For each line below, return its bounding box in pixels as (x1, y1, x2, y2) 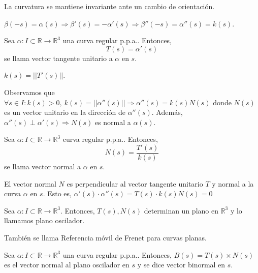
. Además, (151, 107, 183, 117)
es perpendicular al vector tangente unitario (67, 178, 203, 189)
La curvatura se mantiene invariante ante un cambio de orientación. (4, 1, 215, 11)
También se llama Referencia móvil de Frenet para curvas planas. (4, 232, 207, 242)
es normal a (94, 116, 131, 127)
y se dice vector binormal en (137, 259, 225, 270)
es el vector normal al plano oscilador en (4, 259, 130, 270)
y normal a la (212, 178, 254, 189)
